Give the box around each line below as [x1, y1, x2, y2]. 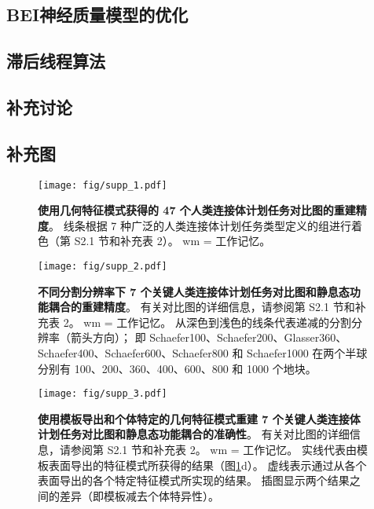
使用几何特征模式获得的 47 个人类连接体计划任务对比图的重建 [38, 202, 356, 218]
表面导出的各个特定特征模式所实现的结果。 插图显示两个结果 [38, 472, 350, 489]
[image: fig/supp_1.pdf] [38, 179, 167, 191]
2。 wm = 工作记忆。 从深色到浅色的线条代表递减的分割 [63, 313, 351, 330]
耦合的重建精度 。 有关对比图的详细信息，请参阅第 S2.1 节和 [48, 298, 355, 315]
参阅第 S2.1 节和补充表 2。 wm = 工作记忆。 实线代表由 [70, 441, 357, 458]
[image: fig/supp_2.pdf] [38, 260, 167, 272]
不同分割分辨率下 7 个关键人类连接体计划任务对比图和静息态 [38, 283, 350, 299]
